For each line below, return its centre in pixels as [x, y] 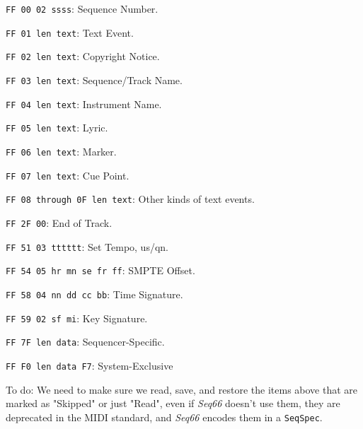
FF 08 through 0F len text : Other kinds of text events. [130, 199]
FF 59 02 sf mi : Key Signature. [77, 318]
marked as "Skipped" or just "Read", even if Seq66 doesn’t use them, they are [173, 403]
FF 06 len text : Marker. [61, 151]
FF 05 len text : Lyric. [57, 128]
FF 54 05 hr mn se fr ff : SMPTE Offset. [100, 270]
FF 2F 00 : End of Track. [59, 222]
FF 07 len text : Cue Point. [68, 175]
